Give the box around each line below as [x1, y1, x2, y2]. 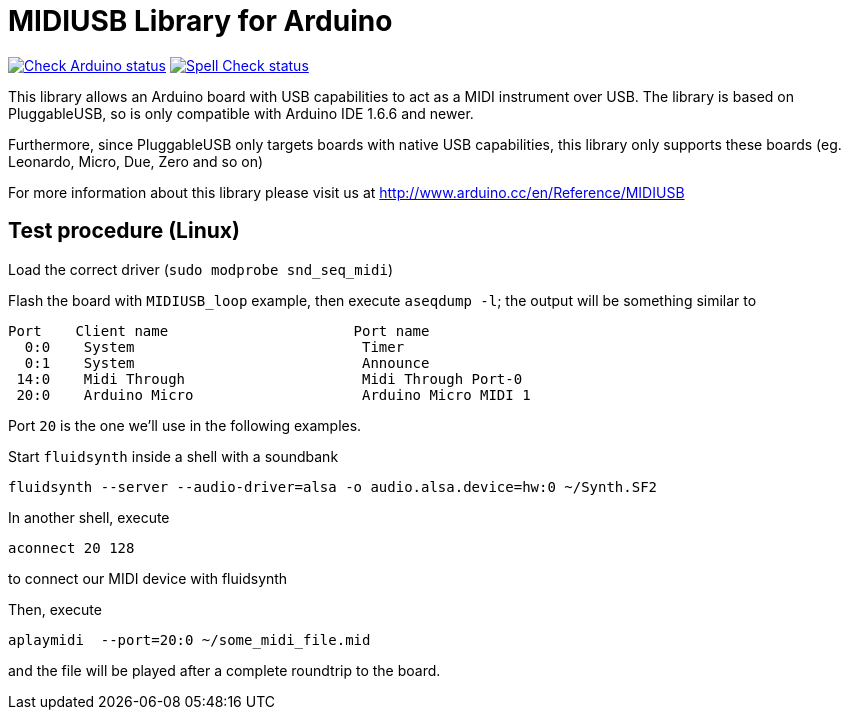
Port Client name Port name [8, 322, 430, 339]
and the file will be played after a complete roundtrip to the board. [8, 661, 441, 679]
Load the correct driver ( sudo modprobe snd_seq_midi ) [8, 260, 394, 278]
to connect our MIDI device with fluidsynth [8, 569, 288, 587]
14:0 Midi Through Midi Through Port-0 [16, 370, 523, 387]
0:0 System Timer [24, 338, 405, 355]
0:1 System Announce [24, 354, 430, 371]
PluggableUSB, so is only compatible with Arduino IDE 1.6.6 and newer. [8, 104, 474, 122]
